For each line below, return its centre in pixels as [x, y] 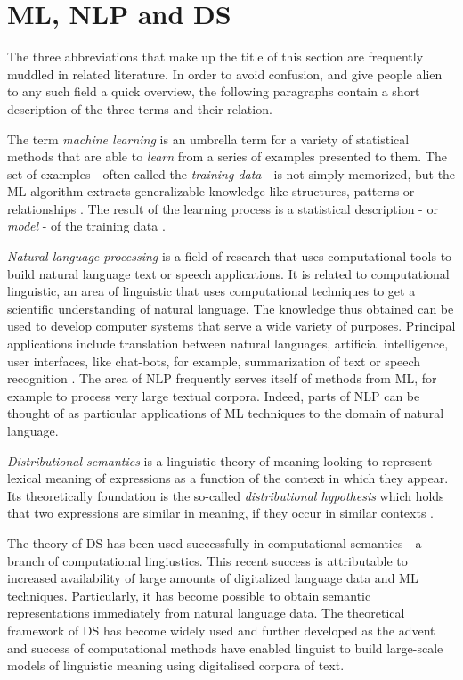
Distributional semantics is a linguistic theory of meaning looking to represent [220, 460]
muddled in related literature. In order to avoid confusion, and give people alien [225, 74]
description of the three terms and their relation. [140, 108]
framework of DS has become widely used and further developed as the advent [221, 630]
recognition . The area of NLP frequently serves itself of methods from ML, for [222, 378]
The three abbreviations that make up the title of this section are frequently [215, 57]
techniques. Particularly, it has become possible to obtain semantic [189, 595]
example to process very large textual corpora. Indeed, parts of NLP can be [214, 395]
